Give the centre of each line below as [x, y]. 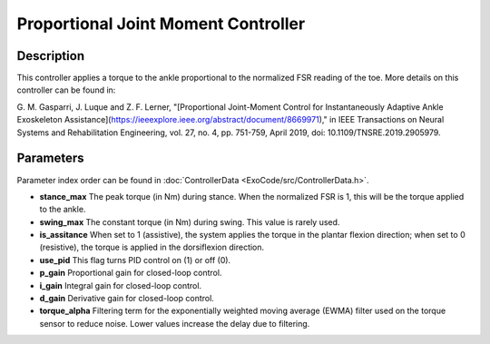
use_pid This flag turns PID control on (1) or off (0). [135, 260]
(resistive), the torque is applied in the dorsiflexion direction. [152, 247]
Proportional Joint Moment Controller [161, 24]
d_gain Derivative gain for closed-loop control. [127, 299]
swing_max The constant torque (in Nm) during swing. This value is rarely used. [190, 221]
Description [51, 56]
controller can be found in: [66, 90]
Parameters [50, 158]
